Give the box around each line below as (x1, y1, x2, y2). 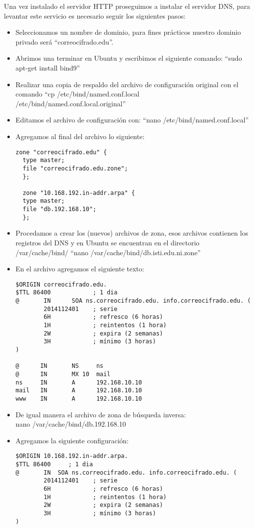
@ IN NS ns (15, 362, 103, 370)
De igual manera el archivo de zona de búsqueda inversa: (15, 409, 186, 419)
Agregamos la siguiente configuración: (15, 435, 129, 445)
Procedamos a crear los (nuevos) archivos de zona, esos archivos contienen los (15, 228, 249, 238)
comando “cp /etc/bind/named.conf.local (15, 89, 140, 99)
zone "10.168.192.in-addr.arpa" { (23, 189, 135, 196)
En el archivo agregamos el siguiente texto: (15, 264, 144, 274)
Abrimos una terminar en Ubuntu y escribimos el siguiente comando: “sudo (15, 53, 242, 63)
